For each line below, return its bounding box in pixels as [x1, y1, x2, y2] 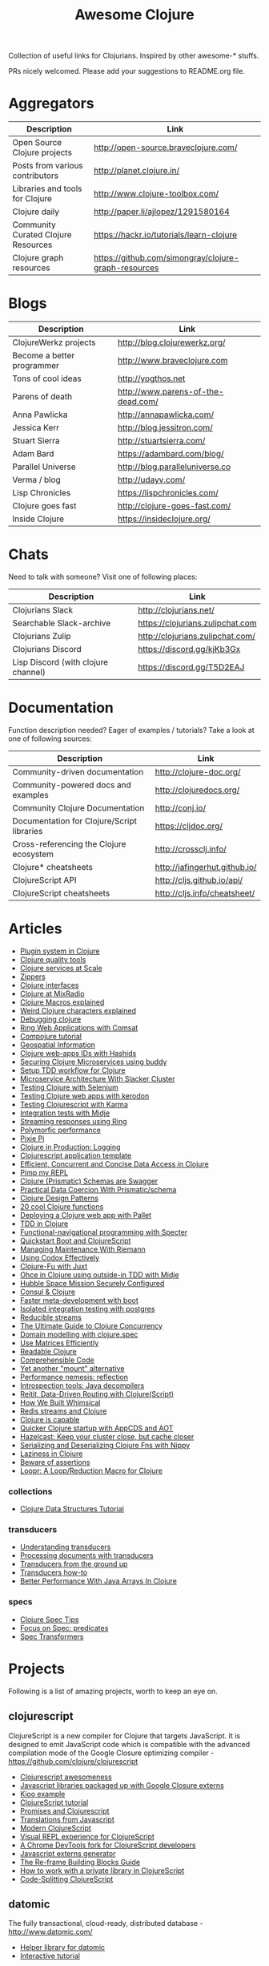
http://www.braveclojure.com [117, 355, 228, 366]
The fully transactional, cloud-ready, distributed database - [8, 1919, 203, 1928]
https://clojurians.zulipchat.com [138, 617, 257, 629]
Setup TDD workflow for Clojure [19, 1065, 126, 1075]
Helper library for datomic [19, 1943, 106, 1952]
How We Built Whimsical [19, 1398, 101, 1407]
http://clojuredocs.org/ [155, 784, 240, 795]
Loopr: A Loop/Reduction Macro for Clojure [19, 1466, 163, 1475]
